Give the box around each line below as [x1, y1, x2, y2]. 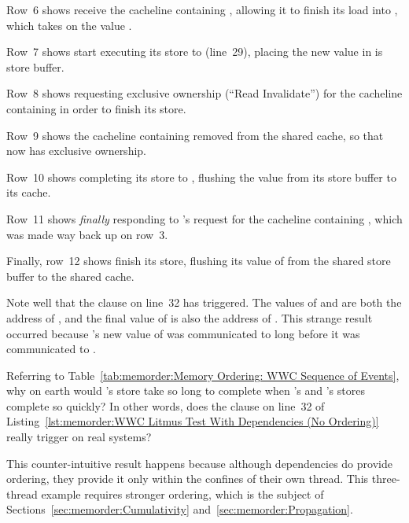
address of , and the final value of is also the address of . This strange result [6, 309, 373, 326]
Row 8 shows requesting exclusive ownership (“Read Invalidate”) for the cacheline [6, 85, 403, 101]
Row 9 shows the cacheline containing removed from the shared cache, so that [6, 127, 384, 143]
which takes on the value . [6, 17, 132, 33]
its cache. [6, 184, 51, 201]
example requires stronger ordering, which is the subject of [41, 485, 324, 502]
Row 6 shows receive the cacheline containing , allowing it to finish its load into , [6, 2, 398, 17]
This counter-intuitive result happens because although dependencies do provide [6, 455, 392, 471]
